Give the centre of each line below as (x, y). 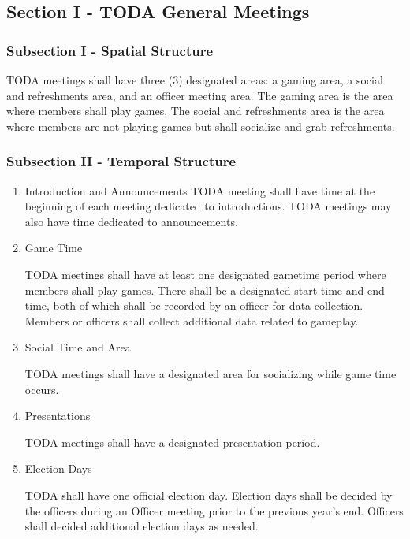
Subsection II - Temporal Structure (121, 161)
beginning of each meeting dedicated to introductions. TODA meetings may (208, 206)
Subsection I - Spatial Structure (110, 50)
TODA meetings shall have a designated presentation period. (172, 442)
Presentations (58, 416)
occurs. (42, 389)
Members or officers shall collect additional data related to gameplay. (192, 320)
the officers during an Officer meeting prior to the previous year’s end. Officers (214, 510)
